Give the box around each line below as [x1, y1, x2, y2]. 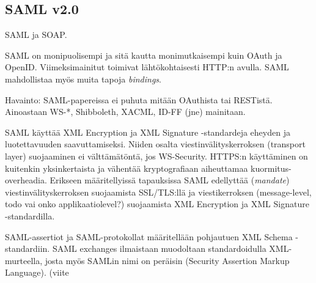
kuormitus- [251, 161, 292, 174]
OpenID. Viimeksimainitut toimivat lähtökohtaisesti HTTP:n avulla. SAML [5, 61, 289, 73]
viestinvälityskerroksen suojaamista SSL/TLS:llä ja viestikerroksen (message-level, [5, 185, 312, 198]
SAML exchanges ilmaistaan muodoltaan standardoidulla [52, 242, 266, 255]
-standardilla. [5, 209, 55, 222]
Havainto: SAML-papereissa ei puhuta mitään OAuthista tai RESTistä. [5, 93, 273, 106]
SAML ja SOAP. [5, 28, 67, 41]
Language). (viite [5, 266, 69, 279]
